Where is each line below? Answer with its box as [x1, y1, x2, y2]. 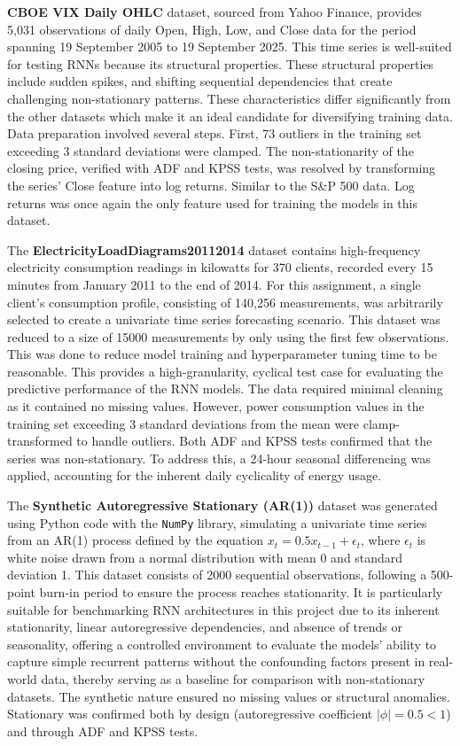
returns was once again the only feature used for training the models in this [7, 193, 417, 212]
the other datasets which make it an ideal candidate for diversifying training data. [7, 106, 453, 125]
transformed [7, 431, 73, 450]
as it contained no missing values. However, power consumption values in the [7, 397, 425, 416]
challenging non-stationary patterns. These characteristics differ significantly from [7, 89, 451, 107]
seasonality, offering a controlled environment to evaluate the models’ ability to [7, 634, 437, 653]
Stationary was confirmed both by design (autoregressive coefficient [7, 704, 373, 723]
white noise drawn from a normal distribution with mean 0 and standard [7, 548, 403, 566]
